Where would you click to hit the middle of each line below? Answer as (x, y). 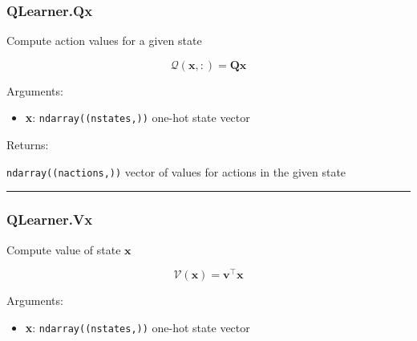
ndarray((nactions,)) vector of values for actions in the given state (176, 171)
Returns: (28, 145)
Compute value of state (64, 249)
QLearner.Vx (50, 219)
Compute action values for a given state (104, 41)
